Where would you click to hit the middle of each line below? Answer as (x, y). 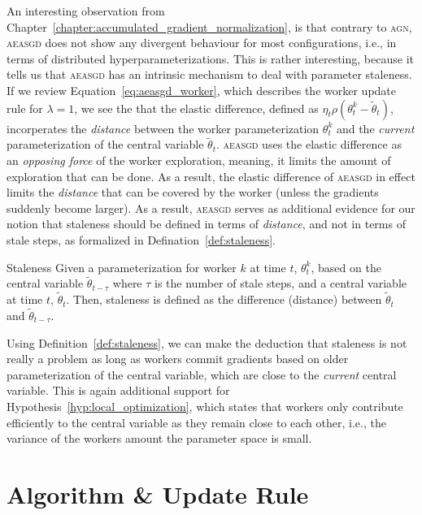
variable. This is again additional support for (118, 390)
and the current (375, 128)
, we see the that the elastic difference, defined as (196, 108)
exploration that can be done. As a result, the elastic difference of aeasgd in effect (211, 176)
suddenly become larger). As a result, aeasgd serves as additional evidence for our (211, 208)
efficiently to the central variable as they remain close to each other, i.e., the (196, 422)
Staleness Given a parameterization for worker (122, 267)
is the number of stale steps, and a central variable (281, 283)
